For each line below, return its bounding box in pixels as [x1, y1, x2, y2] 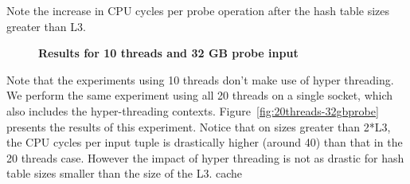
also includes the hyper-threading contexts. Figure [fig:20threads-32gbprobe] [6, 102, 379, 119]
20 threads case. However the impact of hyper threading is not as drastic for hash [6, 149, 404, 166]
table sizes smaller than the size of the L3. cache [6, 165, 243, 182]
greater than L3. [6, 18, 86, 34]
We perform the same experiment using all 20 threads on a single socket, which [6, 87, 393, 104]
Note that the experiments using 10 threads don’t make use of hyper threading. [6, 71, 394, 88]
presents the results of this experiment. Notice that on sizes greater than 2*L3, [6, 118, 391, 135]
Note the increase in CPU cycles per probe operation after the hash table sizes [6, 2, 390, 18]
